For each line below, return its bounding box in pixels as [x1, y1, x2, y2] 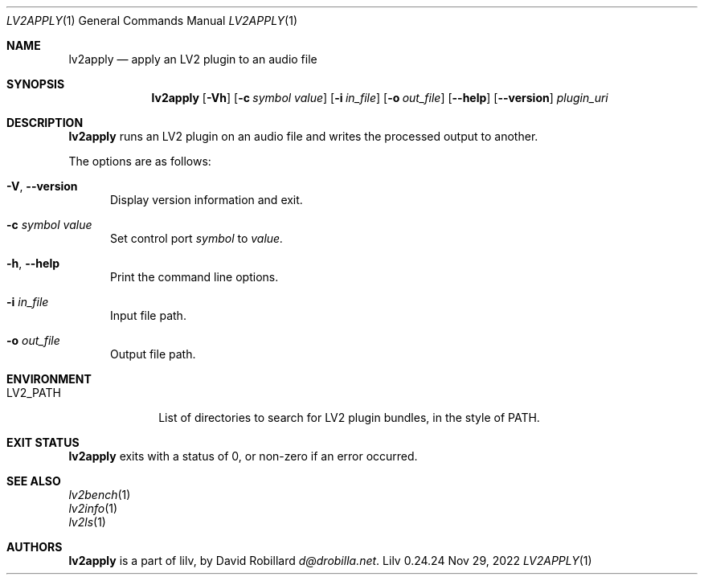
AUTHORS [6, 540, 63, 554]
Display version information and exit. [110, 193, 303, 207]
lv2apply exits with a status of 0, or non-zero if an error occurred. [68, 449, 418, 463]
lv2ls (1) [68, 515, 106, 529]
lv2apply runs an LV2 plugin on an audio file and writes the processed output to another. [68, 129, 538, 143]
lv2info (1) [68, 501, 118, 515]
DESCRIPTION [6, 116, 84, 129]
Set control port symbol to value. [110, 231, 284, 245]
